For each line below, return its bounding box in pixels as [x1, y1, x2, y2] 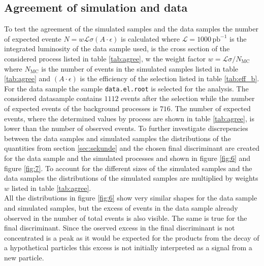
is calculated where [121, 33, 180, 44]
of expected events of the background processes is [4, 103, 158, 114]
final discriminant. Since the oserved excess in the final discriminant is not [4, 222, 235, 233]
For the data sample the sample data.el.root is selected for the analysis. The [4, 83, 249, 93]
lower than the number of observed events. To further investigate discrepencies [4, 123, 248, 134]
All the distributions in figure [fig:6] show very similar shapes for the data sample [4, 192, 257, 203]
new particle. [4, 252, 44, 262]
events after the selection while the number [121, 93, 255, 104]
